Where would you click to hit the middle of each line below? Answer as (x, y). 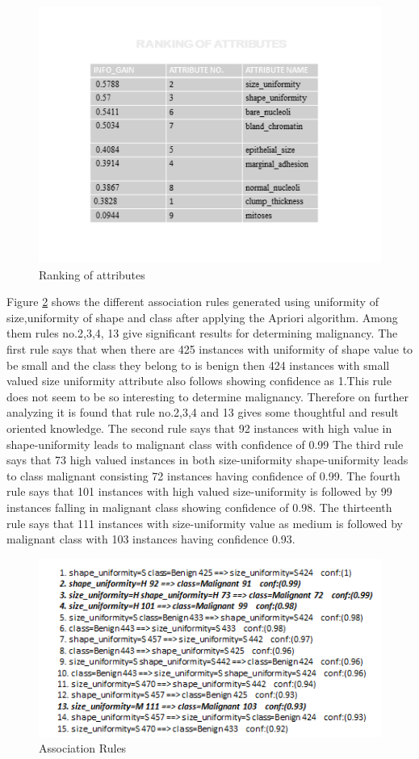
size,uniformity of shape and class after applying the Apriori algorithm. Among (202, 317)
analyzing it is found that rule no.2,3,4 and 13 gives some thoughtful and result (203, 412)
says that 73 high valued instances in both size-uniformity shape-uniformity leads (207, 460)
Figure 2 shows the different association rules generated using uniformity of (193, 302)
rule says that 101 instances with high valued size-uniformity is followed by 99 (199, 491)
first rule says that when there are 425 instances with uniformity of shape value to (210, 348)
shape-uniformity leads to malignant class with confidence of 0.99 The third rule (205, 444)
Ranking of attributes (92, 274)
